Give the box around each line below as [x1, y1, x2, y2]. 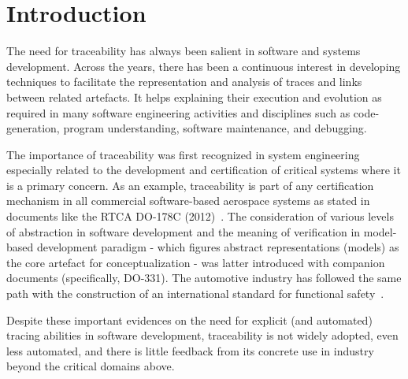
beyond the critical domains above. [6, 358, 175, 374]
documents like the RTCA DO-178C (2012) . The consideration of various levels [6, 208, 394, 225]
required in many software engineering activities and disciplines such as [6, 104, 351, 121]
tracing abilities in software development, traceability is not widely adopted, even [6, 327, 399, 344]
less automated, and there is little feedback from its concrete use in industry [6, 342, 374, 359]
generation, [6, 120, 60, 136]
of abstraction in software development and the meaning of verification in [6, 223, 361, 240]
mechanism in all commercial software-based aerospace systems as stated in [6, 192, 370, 209]
